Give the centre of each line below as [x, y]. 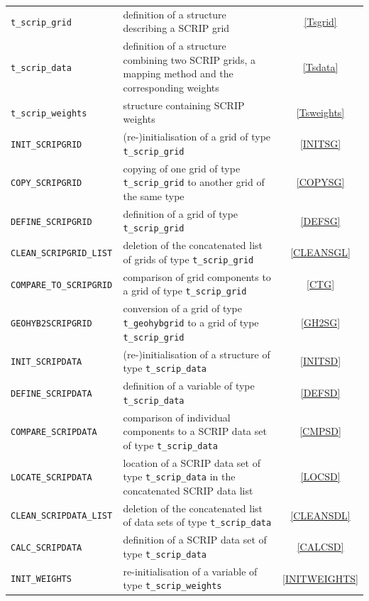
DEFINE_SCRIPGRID [51, 222]
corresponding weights [171, 87]
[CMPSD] [320, 431]
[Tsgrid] [320, 21]
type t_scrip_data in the [179, 476]
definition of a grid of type [181, 213]
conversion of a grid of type [182, 308]
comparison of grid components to [197, 276]
